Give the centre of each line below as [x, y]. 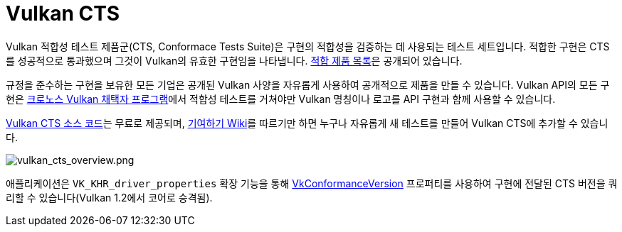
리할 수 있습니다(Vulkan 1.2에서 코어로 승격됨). [109, 197]
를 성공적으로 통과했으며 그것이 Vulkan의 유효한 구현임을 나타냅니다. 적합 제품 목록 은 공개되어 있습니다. [234, 60]
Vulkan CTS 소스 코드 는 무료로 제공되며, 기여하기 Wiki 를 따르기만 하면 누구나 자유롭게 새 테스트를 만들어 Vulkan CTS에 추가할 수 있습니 [307, 123]
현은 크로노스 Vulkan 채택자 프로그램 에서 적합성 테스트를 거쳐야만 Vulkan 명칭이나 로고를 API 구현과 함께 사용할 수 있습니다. [281, 99]
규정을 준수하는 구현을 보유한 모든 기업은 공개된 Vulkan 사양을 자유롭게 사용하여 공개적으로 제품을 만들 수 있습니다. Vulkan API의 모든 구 [308, 84]
